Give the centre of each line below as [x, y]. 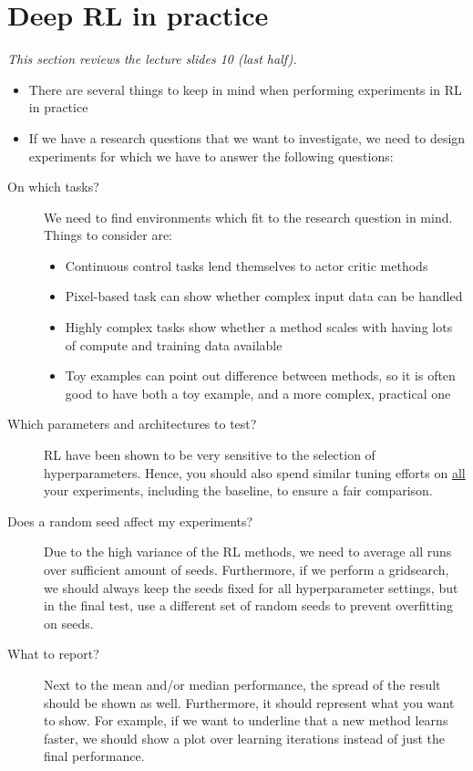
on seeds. [69, 623]
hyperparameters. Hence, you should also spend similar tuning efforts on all [255, 472]
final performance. [94, 756]
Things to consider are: [108, 235]
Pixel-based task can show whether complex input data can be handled [264, 296]
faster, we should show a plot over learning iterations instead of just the [245, 738]
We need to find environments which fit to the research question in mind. [248, 217]
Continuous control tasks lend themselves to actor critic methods [247, 265]
